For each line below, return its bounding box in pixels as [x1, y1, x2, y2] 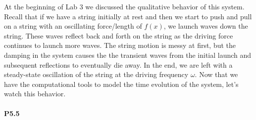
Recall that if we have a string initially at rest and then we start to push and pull [4, 11, 252, 21]
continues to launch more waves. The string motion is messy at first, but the [4, 40, 236, 50]
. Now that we [195, 69, 238, 80]
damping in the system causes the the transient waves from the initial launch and [4, 49, 252, 60]
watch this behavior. [4, 88, 66, 99]
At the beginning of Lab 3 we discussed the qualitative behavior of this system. [4, 1, 245, 11]
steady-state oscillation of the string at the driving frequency [4, 69, 189, 80]
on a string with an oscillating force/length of [4, 21, 142, 31]
